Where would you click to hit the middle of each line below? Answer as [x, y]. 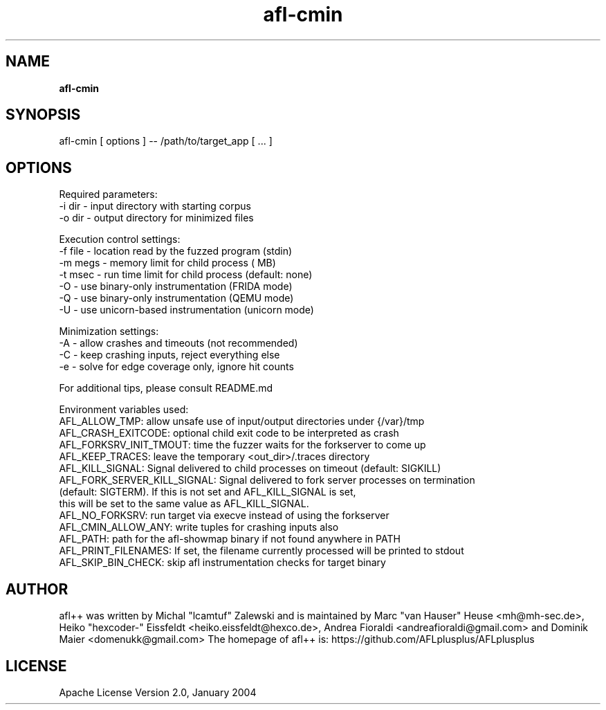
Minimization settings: [109, 331]
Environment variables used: [124, 410]
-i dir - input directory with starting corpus [155, 206]
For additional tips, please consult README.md [166, 388]
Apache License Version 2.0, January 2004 [158, 692]
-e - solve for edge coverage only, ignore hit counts [176, 367]
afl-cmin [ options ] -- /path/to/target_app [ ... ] [166, 141]
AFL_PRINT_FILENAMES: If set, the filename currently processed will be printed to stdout [261, 551]
